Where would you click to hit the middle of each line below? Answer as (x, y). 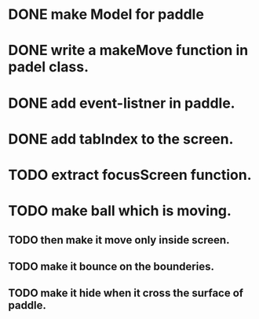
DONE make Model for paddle (106, 15)
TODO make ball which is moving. (120, 211)
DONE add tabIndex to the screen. (121, 139)
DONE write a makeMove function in (128, 51)
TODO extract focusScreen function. (130, 175)
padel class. (48, 67)
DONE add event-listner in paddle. (122, 103)
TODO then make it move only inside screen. (119, 240)
